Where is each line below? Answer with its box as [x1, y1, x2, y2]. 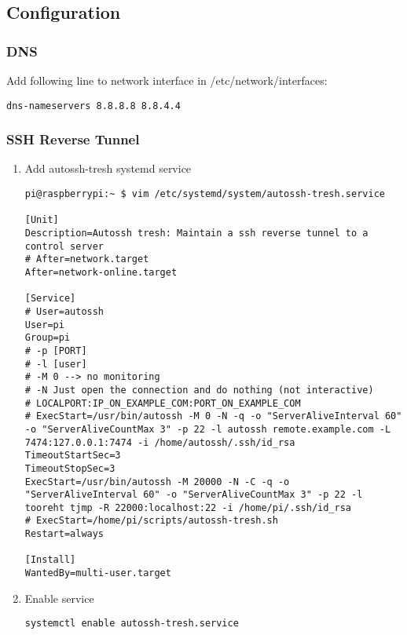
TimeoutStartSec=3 [24, 450, 121, 462]
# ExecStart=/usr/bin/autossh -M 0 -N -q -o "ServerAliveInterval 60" [24, 411, 402, 422]
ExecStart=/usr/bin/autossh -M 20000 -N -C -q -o [24, 476, 290, 487]
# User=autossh [24, 305, 104, 317]
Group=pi [24, 332, 71, 344]
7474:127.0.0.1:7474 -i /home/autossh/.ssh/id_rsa [24, 436, 295, 448]
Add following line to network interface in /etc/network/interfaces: [6, 72, 328, 88]
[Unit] [24, 214, 59, 226]
